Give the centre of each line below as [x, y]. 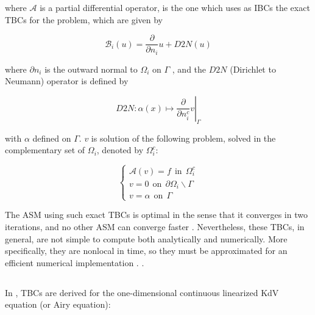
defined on [52, 138]
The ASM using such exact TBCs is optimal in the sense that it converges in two [156, 215]
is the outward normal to [91, 69]
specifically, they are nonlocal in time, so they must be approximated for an [146, 251]
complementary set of [45, 150]
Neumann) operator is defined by [67, 81]
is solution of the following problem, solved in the [183, 138]
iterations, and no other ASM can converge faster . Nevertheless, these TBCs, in [155, 227]
